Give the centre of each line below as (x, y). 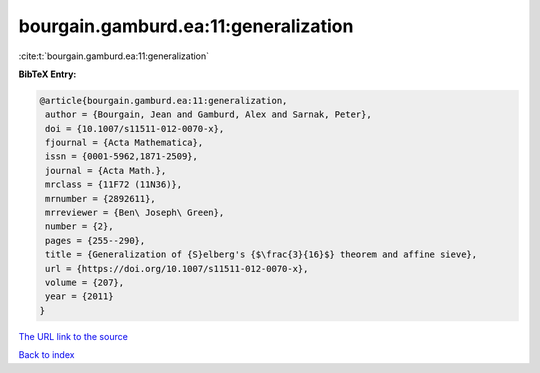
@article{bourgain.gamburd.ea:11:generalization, (163, 100)
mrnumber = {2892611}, (101, 198)
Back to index (46, 355)
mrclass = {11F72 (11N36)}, (114, 184)
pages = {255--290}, (95, 240)
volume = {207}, (85, 282)
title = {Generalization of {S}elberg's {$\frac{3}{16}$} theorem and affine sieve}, (261, 254)
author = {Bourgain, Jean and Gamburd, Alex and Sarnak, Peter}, (208, 114)
